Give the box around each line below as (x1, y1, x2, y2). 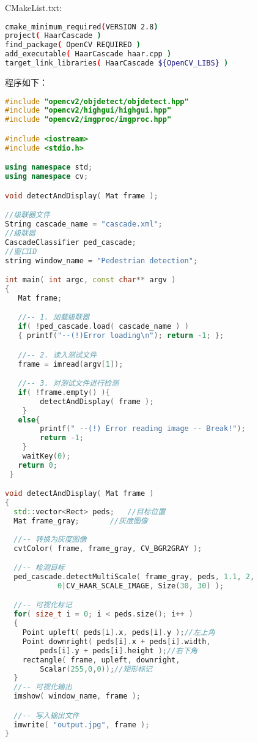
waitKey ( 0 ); (22, 452, 71, 461)
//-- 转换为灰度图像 (13, 534, 87, 544)
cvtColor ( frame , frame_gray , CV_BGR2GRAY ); (13, 544, 202, 553)
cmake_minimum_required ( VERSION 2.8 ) (5, 22, 158, 31)
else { (18, 415, 40, 424)
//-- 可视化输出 (13, 683, 72, 692)
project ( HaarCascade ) (5, 31, 101, 40)
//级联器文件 (5, 211, 50, 220)
